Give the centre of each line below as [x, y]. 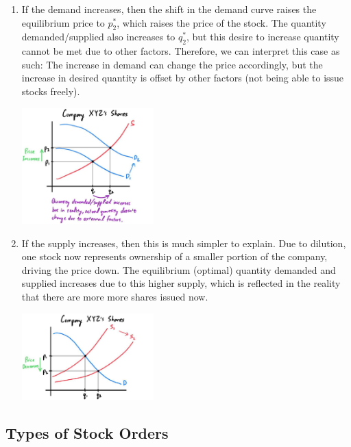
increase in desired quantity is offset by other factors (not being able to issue [183, 78]
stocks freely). [51, 91]
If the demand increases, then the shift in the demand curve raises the [169, 9]
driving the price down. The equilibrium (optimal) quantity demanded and [179, 269]
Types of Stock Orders [87, 432]
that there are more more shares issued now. [115, 297]
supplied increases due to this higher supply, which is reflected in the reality [181, 283]
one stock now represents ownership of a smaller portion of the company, [174, 256]
